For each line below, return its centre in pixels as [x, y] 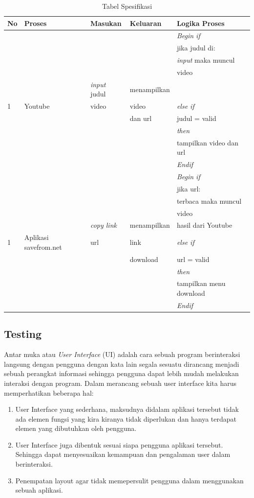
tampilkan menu [201, 283]
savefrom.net [43, 247]
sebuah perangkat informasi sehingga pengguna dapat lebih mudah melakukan [121, 373]
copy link [103, 225]
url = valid [193, 259]
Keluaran [146, 23]
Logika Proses [201, 23]
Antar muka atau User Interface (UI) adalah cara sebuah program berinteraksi [122, 354]
